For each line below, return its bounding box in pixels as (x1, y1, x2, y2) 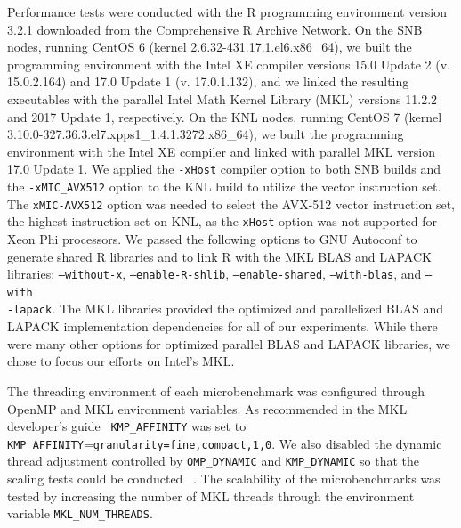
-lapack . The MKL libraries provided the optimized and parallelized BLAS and (7, 299, 444, 318)
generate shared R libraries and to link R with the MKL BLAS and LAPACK (7, 247, 432, 265)
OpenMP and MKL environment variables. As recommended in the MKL (7, 399, 408, 418)
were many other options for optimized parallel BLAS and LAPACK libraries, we (7, 334, 450, 353)
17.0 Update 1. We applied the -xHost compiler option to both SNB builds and (7, 159, 441, 178)
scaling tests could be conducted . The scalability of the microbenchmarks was (7, 469, 441, 488)
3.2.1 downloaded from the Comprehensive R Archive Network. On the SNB (7, 20, 423, 38)
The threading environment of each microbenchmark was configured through (7, 381, 425, 400)
